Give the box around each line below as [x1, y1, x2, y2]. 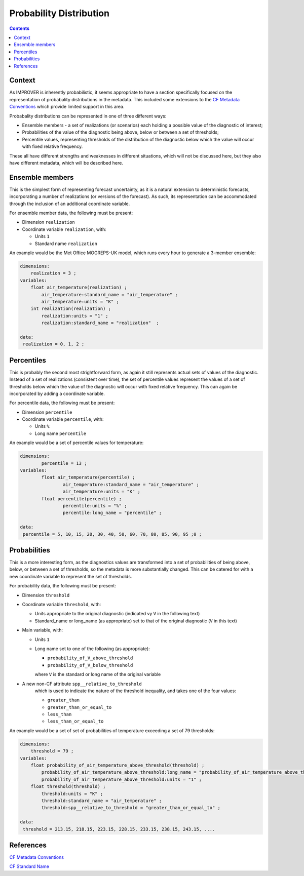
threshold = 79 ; [30, 748, 74, 754]
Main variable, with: [22, 627, 63, 633]
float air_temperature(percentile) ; [41, 474, 135, 481]
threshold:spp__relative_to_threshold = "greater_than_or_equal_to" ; [41, 805, 220, 811]
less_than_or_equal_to [47, 719, 104, 724]
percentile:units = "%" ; [62, 503, 127, 508]
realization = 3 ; [30, 270, 77, 276]
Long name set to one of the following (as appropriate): [34, 646, 150, 652]
